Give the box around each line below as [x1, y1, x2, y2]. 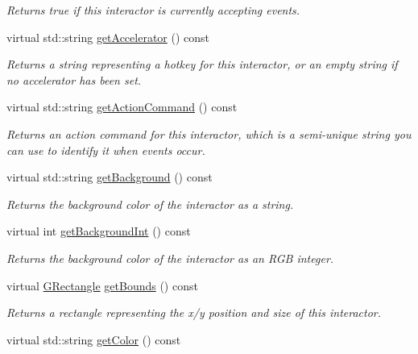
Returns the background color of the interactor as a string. [6, 195, 294, 212]
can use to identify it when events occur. [6, 141, 205, 158]
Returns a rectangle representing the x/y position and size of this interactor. [6, 304, 382, 321]
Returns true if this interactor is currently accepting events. [6, 2, 300, 18]
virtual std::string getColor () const [6, 331, 181, 348]
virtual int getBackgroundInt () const [6, 223, 191, 239]
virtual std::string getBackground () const [6, 169, 213, 185]
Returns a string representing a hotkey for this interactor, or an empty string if [6, 56, 398, 73]
